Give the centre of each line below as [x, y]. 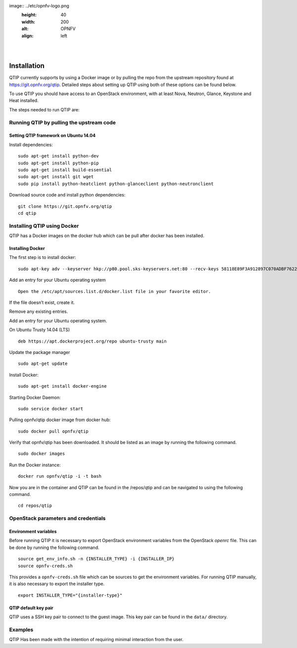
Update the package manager [40, 352]
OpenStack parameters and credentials [57, 518]
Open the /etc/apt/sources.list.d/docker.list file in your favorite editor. [115, 291]
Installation [27, 66]
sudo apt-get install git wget [56, 177]
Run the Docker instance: [35, 465]
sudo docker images [42, 454]
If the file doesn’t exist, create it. [42, 302]
